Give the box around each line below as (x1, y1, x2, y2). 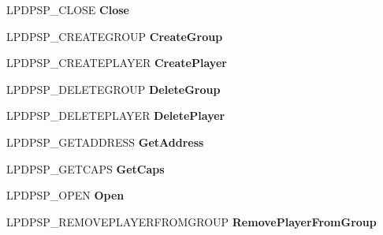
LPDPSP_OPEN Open (6, 187, 125, 203)
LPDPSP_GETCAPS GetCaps (6, 160, 165, 177)
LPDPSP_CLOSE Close (6, 2, 129, 17)
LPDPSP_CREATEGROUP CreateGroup (6, 28, 223, 44)
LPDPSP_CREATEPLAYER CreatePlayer (6, 54, 227, 71)
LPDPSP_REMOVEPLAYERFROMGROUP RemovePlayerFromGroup (6, 213, 377, 229)
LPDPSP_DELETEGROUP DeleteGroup (6, 80, 221, 97)
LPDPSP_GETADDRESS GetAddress (6, 133, 204, 150)
